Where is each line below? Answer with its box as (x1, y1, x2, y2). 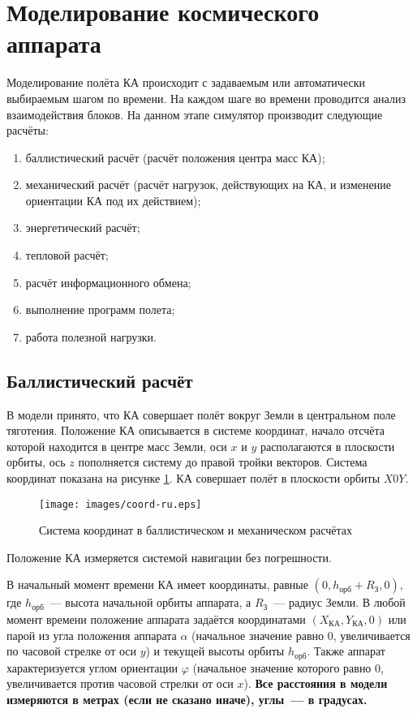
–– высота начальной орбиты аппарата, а (49, 594, 251, 611)
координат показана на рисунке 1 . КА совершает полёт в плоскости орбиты (6, 470, 380, 487)
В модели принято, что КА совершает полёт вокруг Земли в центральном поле (6, 406, 396, 423)
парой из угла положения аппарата (6, 626, 177, 643)
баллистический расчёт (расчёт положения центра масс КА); (25, 148, 325, 165)
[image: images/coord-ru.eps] (39, 498, 202, 510)
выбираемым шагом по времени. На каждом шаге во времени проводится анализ (6, 89, 406, 106)
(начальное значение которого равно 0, (192, 659, 384, 676)
